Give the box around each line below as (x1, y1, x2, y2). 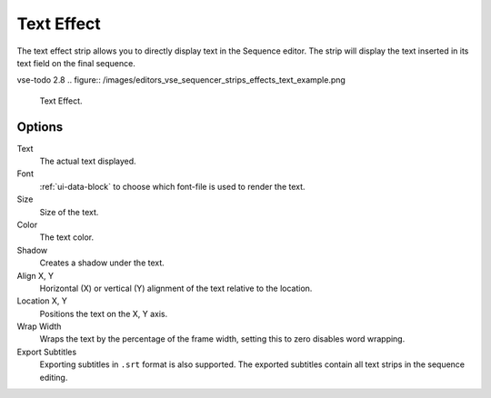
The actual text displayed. (39, 155, 136, 167)
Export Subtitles (16, 346, 77, 357)
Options (16, 119, 64, 134)
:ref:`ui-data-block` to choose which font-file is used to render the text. (39, 181, 306, 192)
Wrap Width (16, 321, 62, 332)
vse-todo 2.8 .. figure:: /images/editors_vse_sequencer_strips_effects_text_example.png (16, 75, 346, 85)
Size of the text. (39, 206, 99, 217)
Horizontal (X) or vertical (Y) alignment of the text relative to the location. (39, 283, 313, 294)
